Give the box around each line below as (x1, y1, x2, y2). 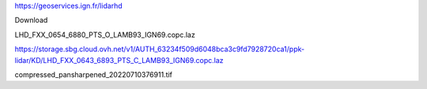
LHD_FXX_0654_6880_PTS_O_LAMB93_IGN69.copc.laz (14, 30, 195, 39)
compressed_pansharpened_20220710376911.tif (14, 69, 173, 79)
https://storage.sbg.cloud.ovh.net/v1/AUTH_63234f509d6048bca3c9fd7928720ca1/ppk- (14, 44, 304, 54)
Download (14, 16, 48, 25)
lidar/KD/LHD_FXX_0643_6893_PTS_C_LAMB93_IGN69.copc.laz (14, 55, 225, 65)
